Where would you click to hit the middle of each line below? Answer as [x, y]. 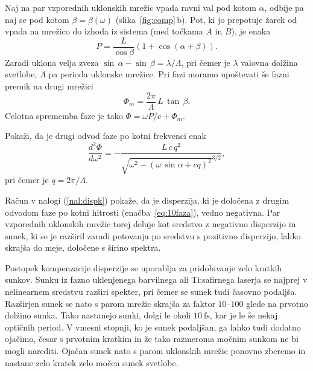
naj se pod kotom [37, 19]
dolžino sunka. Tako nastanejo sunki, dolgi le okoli [98, 315]
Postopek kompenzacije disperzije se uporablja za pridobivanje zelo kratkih [144, 267]
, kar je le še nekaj [244, 315]
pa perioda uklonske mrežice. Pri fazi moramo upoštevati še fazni [169, 74]
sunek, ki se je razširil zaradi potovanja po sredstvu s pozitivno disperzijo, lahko [153, 235]
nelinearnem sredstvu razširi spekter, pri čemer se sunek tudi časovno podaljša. [151, 292]
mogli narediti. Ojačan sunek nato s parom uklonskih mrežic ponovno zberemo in [155, 351]
